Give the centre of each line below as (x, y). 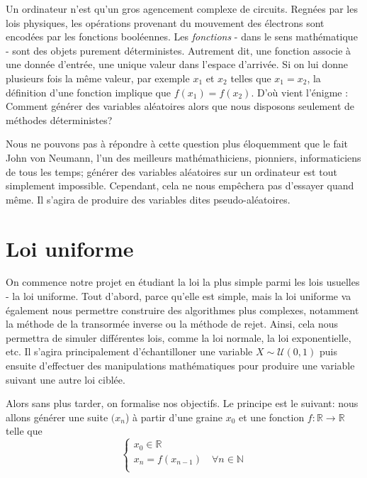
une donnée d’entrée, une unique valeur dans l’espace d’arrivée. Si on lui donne (177, 64)
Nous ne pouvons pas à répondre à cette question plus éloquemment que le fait (177, 144)
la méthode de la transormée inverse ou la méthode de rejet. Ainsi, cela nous (172, 324)
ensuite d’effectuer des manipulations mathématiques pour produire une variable (180, 365)
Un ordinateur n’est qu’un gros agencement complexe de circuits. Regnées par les (182, 9)
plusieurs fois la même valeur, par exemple (98, 78)
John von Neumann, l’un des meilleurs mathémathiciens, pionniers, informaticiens (183, 157)
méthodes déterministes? (59, 119)
